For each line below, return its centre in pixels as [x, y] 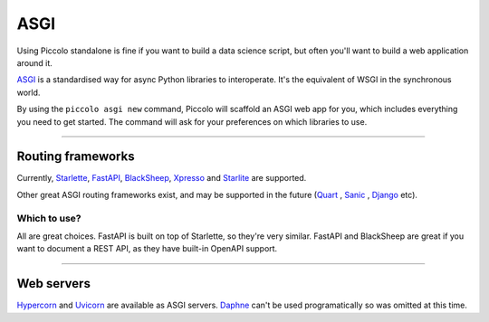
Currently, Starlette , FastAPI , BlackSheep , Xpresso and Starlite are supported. [162, 178]
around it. [35, 62]
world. [29, 92]
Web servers [53, 284]
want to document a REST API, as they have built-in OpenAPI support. [147, 249]
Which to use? [49, 218]
